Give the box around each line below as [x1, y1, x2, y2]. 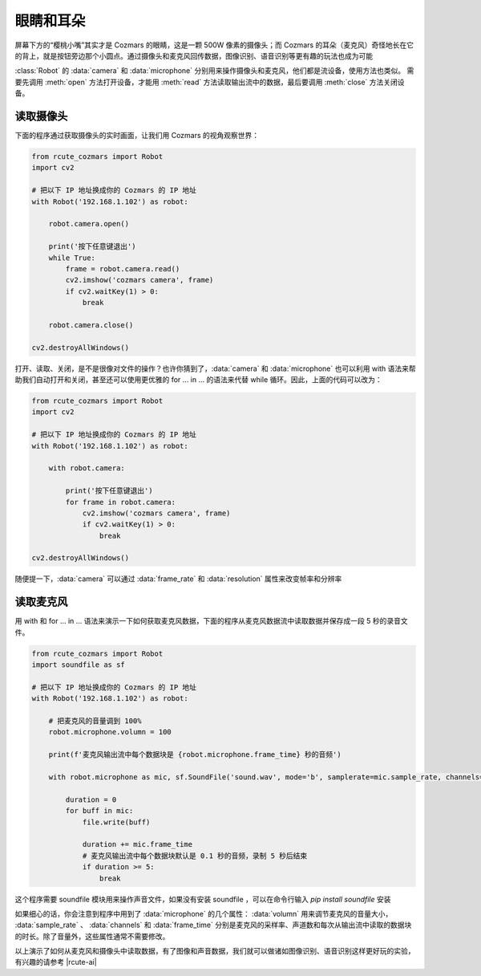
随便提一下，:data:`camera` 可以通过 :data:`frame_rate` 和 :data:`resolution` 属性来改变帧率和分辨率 [14, 574, 342, 584]
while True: [48, 253, 96, 262]
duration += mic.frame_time [82, 840, 192, 849]
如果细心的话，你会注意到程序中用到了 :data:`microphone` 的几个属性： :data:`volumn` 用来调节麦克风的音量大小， [14, 909, 393, 918]
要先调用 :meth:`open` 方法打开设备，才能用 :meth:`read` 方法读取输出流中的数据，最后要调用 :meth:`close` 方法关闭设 [14, 77, 405, 87]
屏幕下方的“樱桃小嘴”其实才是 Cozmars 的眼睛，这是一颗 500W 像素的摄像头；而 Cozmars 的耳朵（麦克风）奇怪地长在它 [14, 40, 414, 50]
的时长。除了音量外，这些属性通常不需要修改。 [14, 931, 170, 941]
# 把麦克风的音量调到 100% [48, 717, 142, 726]
